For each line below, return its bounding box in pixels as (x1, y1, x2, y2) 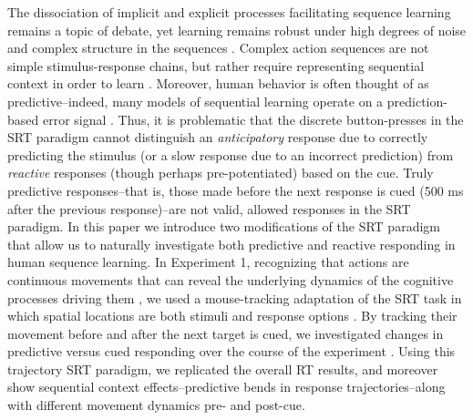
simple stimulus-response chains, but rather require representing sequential (7, 56, 425, 75)
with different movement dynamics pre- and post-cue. (7, 395, 305, 415)
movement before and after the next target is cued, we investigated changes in (7, 323, 444, 343)
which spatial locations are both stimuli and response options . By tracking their (7, 306, 458, 325)
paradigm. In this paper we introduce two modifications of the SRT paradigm (7, 217, 440, 236)
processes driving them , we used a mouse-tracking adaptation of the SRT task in (7, 288, 462, 307)
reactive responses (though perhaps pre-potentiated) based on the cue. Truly (7, 163, 434, 182)
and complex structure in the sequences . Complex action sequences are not (7, 38, 429, 57)
